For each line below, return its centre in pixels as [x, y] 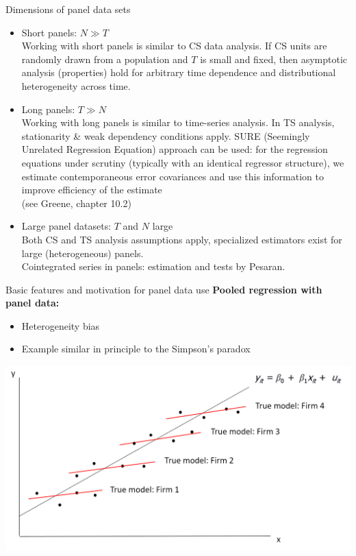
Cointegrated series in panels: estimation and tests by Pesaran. [153, 266]
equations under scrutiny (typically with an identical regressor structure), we [183, 162]
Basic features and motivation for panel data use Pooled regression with [164, 289]
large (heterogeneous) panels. [82, 253]
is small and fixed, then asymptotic [274, 59]
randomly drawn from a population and [105, 59]
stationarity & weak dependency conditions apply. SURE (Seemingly [166, 135]
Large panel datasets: [66, 226]
